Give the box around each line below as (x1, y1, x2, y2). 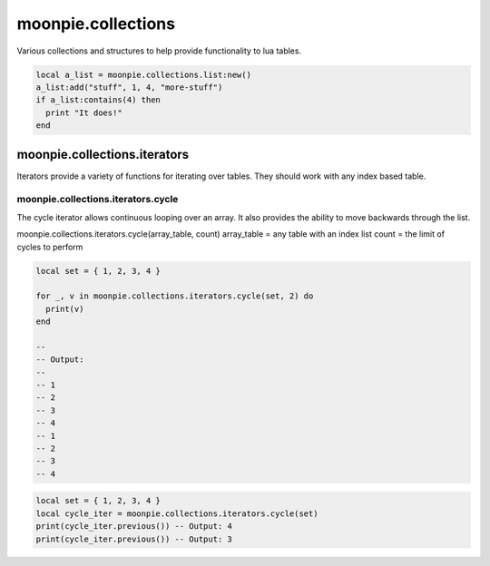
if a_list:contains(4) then (35, 95, 161, 105)
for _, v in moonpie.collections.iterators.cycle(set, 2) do (35, 291, 314, 301)
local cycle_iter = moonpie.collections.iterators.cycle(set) (35, 508, 318, 519)
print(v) (45, 304, 84, 314)
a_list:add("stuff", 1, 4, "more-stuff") (35, 82, 223, 93)
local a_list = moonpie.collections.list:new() (35, 69, 251, 80)
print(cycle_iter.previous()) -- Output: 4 (35, 522, 233, 532)
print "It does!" (45, 107, 122, 118)
